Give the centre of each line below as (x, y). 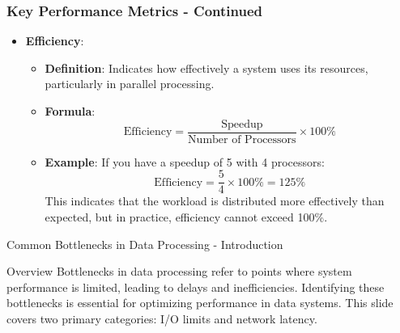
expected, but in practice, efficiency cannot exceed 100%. (186, 216)
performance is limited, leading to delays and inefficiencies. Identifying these (196, 287)
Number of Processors (242, 139)
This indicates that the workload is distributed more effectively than (215, 201)
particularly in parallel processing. (130, 84)
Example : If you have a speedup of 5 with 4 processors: (185, 161)
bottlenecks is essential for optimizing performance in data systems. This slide (200, 303)
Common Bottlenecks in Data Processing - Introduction (145, 244)
